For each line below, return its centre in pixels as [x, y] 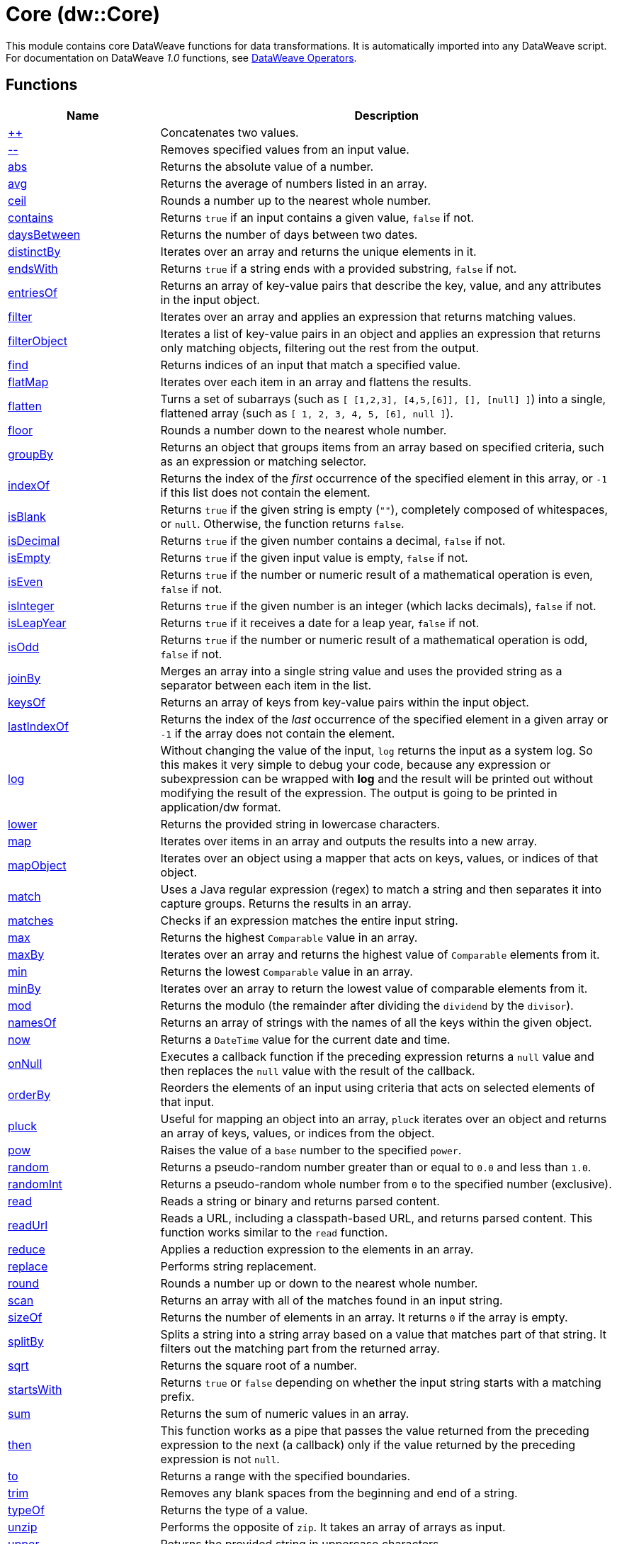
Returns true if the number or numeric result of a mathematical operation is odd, [374, 639]
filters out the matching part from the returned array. [300, 1348]
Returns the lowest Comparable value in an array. [287, 971]
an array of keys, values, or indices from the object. [298, 1133]
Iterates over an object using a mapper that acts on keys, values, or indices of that [379, 858]
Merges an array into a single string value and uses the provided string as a [361, 671]
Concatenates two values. [230, 132]
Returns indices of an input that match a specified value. [311, 365]
